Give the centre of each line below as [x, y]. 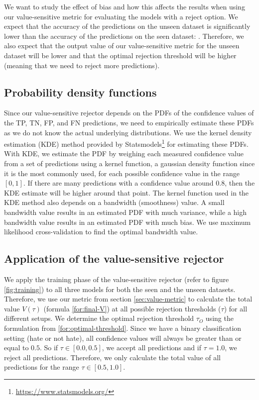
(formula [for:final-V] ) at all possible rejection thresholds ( [132, 308]
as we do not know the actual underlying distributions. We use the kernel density [128, 132]
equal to [16, 348]
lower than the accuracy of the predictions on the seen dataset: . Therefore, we [124, 36]
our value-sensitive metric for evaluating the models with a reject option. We [121, 16]
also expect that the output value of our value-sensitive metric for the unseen [122, 46]
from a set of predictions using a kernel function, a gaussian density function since [129, 163]
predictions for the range [42, 367]
